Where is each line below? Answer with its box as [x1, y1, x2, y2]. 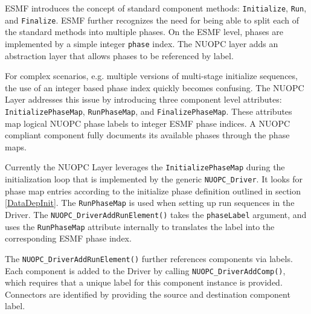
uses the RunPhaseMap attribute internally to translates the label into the [5, 220, 275, 232]
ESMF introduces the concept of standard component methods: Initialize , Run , [5, 2, 307, 14]
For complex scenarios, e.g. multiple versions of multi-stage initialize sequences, [5, 69, 298, 82]
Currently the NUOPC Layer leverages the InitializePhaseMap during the [5, 161, 285, 173]
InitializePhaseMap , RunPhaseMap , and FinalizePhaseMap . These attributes [5, 104, 292, 117]
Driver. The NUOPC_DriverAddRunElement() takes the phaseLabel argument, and [5, 208, 307, 220]
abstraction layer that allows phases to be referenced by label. [5, 49, 234, 62]
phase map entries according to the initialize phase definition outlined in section [5, 184, 301, 197]
